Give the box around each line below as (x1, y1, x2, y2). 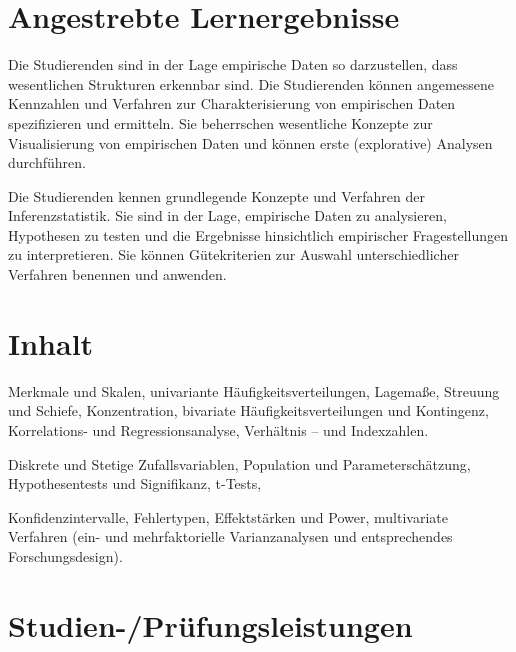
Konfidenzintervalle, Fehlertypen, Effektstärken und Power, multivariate (8, 506, 448, 527)
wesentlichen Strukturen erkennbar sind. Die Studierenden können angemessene (8, 73, 495, 94)
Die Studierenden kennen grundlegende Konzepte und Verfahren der (8, 185, 425, 206)
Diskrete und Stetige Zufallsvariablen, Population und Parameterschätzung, (8, 453, 471, 474)
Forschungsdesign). (8, 545, 123, 566)
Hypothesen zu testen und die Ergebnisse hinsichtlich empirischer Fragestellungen (8, 224, 509, 245)
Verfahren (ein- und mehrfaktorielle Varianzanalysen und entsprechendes (8, 526, 453, 547)
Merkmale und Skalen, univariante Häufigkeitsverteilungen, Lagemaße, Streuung (8, 380, 500, 401)
